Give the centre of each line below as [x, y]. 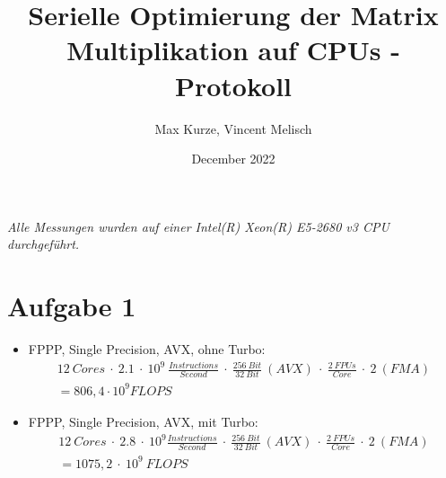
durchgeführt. [44, 244]
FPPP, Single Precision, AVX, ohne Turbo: [147, 349]
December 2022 [233, 159]
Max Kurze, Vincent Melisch [233, 128]
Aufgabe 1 [72, 306]
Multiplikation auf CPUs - [233, 50]
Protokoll [233, 85]
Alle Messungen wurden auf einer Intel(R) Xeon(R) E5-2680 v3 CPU [198, 226]
